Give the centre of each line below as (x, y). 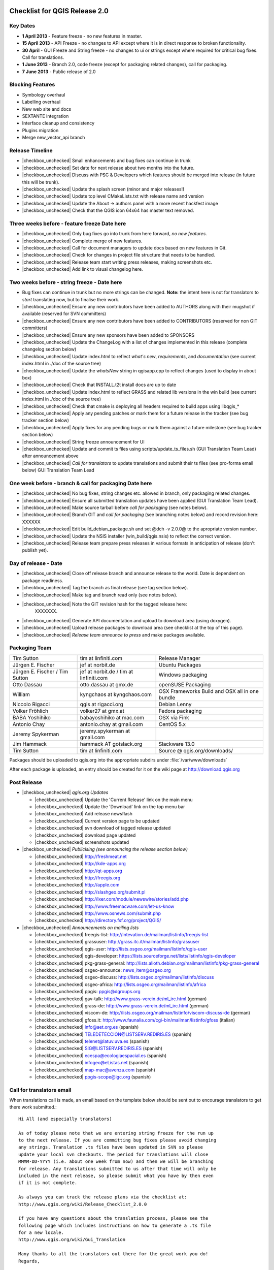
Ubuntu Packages (180, 664)
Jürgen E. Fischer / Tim (40, 672)
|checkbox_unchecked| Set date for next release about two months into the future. (108, 168)
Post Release (26, 782)
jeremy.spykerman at (105, 731)
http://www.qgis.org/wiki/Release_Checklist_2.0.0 (83, 1204)
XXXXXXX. (46, 611)
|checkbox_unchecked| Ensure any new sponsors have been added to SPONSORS (108, 335)
